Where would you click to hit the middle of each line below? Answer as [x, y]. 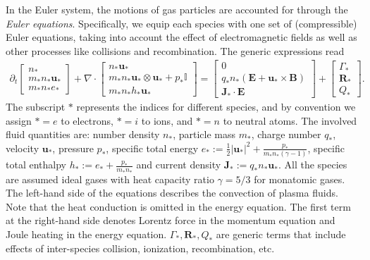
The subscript [36, 106]
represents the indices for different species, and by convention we [216, 106]
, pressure [73, 148]
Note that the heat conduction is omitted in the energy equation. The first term [178, 206]
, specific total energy [152, 148]
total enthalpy [36, 165]
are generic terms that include [281, 234]
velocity [23, 148]
